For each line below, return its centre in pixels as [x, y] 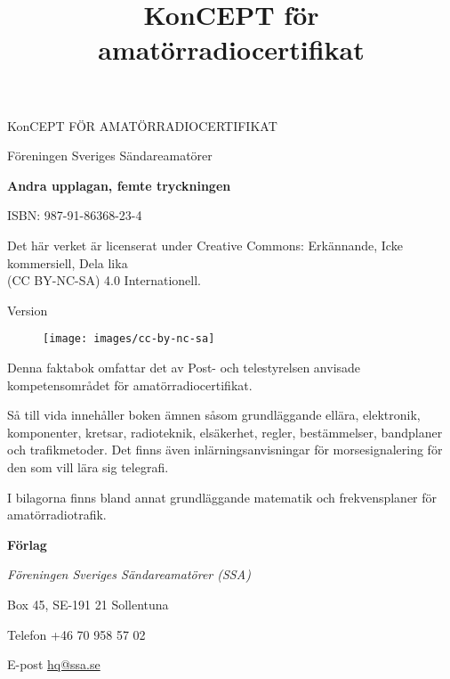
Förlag [27, 544]
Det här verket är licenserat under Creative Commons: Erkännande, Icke [205, 245]
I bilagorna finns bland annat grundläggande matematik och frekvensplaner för [222, 497]
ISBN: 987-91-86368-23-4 [75, 215]
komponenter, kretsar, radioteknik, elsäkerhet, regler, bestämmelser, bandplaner [225, 432]
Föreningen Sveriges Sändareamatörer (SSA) [129, 574]
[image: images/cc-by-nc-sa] [129, 339]
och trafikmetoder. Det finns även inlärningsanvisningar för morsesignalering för [225, 450]
